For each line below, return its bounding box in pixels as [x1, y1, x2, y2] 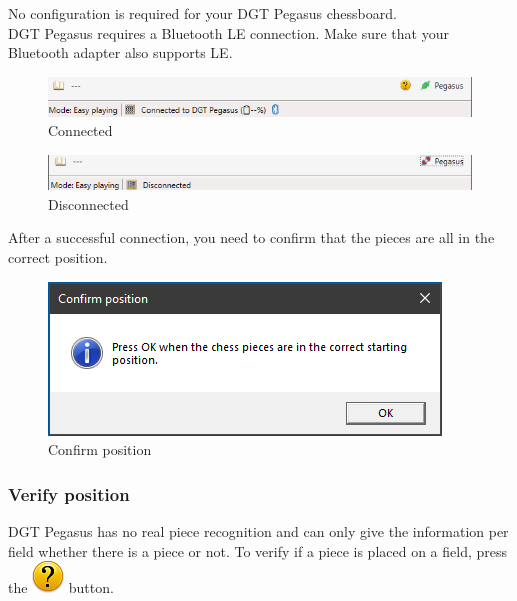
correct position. [8, 247, 108, 268]
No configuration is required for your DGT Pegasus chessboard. [8, 3, 397, 23]
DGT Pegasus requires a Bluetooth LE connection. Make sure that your [8, 22, 449, 43]
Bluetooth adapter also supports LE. [8, 42, 233, 63]
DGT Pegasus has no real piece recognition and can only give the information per [8, 521, 509, 542]
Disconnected [48, 193, 129, 214]
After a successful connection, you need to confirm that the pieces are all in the [8, 227, 495, 248]
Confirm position [48, 439, 152, 460]
